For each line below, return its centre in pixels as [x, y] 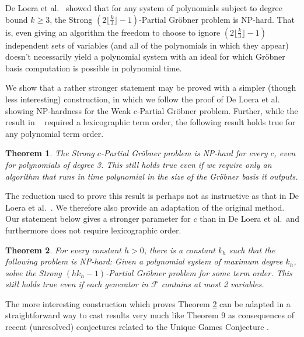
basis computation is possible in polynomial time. [94, 68]
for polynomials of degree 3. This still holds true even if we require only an [139, 164]
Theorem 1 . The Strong [50, 153]
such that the [252, 250]
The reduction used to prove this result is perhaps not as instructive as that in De [152, 196]
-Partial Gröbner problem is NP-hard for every [184, 153]
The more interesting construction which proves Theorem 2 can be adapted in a [148, 303]
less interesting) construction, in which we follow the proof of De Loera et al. [143, 99]
